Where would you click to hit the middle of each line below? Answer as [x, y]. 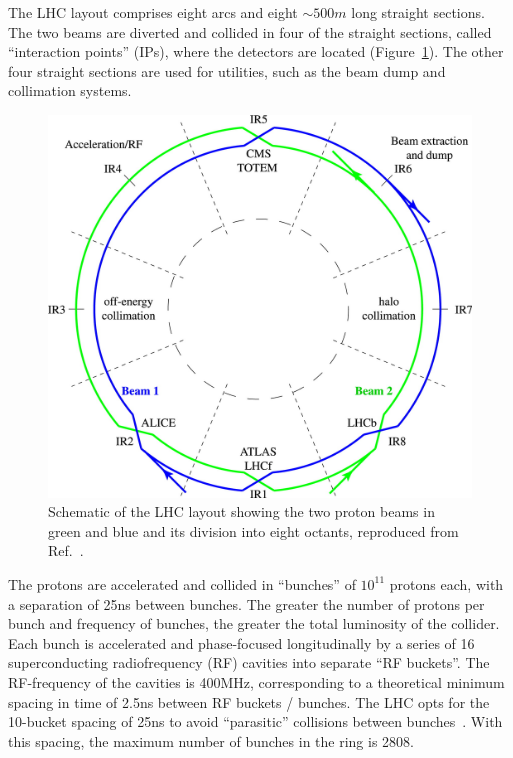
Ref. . [66, 550]
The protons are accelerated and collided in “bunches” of [182, 583]
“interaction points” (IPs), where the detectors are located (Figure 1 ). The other [256, 51]
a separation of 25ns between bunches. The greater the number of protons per [246, 603]
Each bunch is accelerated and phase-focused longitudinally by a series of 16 [241, 642]
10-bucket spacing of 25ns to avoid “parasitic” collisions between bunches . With [255, 721]
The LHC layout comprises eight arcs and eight [153, 12]
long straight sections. [418, 12]
